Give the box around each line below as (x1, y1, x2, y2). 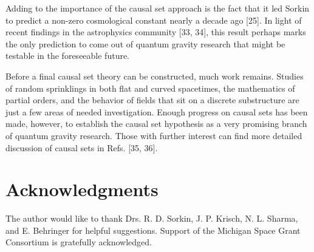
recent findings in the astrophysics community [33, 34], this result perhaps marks (5, 26, 306, 38)
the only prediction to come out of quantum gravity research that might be (5, 37, 285, 50)
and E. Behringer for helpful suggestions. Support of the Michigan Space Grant (5, 223, 301, 236)
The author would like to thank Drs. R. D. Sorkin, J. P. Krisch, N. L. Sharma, (5, 212, 298, 225)
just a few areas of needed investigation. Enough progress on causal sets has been (5, 105, 308, 118)
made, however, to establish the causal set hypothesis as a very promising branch (5, 117, 307, 130)
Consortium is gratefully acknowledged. (5, 236, 152, 248)
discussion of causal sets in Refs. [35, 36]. (5, 141, 158, 154)
